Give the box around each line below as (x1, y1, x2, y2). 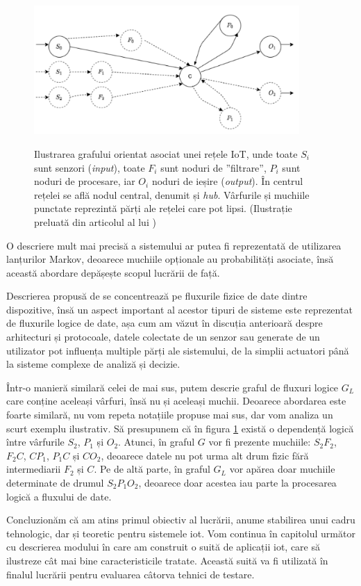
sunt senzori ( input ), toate (34, 160, 145, 174)
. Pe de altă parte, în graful (94, 462, 210, 476)
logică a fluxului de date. (6, 489, 112, 503)
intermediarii (6, 462, 61, 476)
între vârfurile (6, 434, 65, 449)
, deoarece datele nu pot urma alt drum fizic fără (101, 448, 309, 462)
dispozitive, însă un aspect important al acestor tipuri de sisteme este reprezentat (6, 302, 353, 316)
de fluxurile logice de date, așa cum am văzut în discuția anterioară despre (6, 316, 323, 330)
